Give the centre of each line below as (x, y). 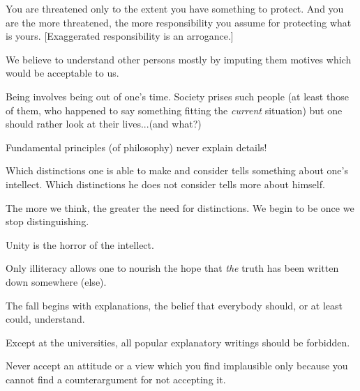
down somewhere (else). (56, 281)
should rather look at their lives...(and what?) (104, 124)
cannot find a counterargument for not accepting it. (116, 379)
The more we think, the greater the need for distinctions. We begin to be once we (180, 207)
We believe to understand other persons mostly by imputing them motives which (179, 59)
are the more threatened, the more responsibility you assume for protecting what (179, 22)
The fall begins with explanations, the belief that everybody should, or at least (174, 305)
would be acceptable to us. (62, 73)
